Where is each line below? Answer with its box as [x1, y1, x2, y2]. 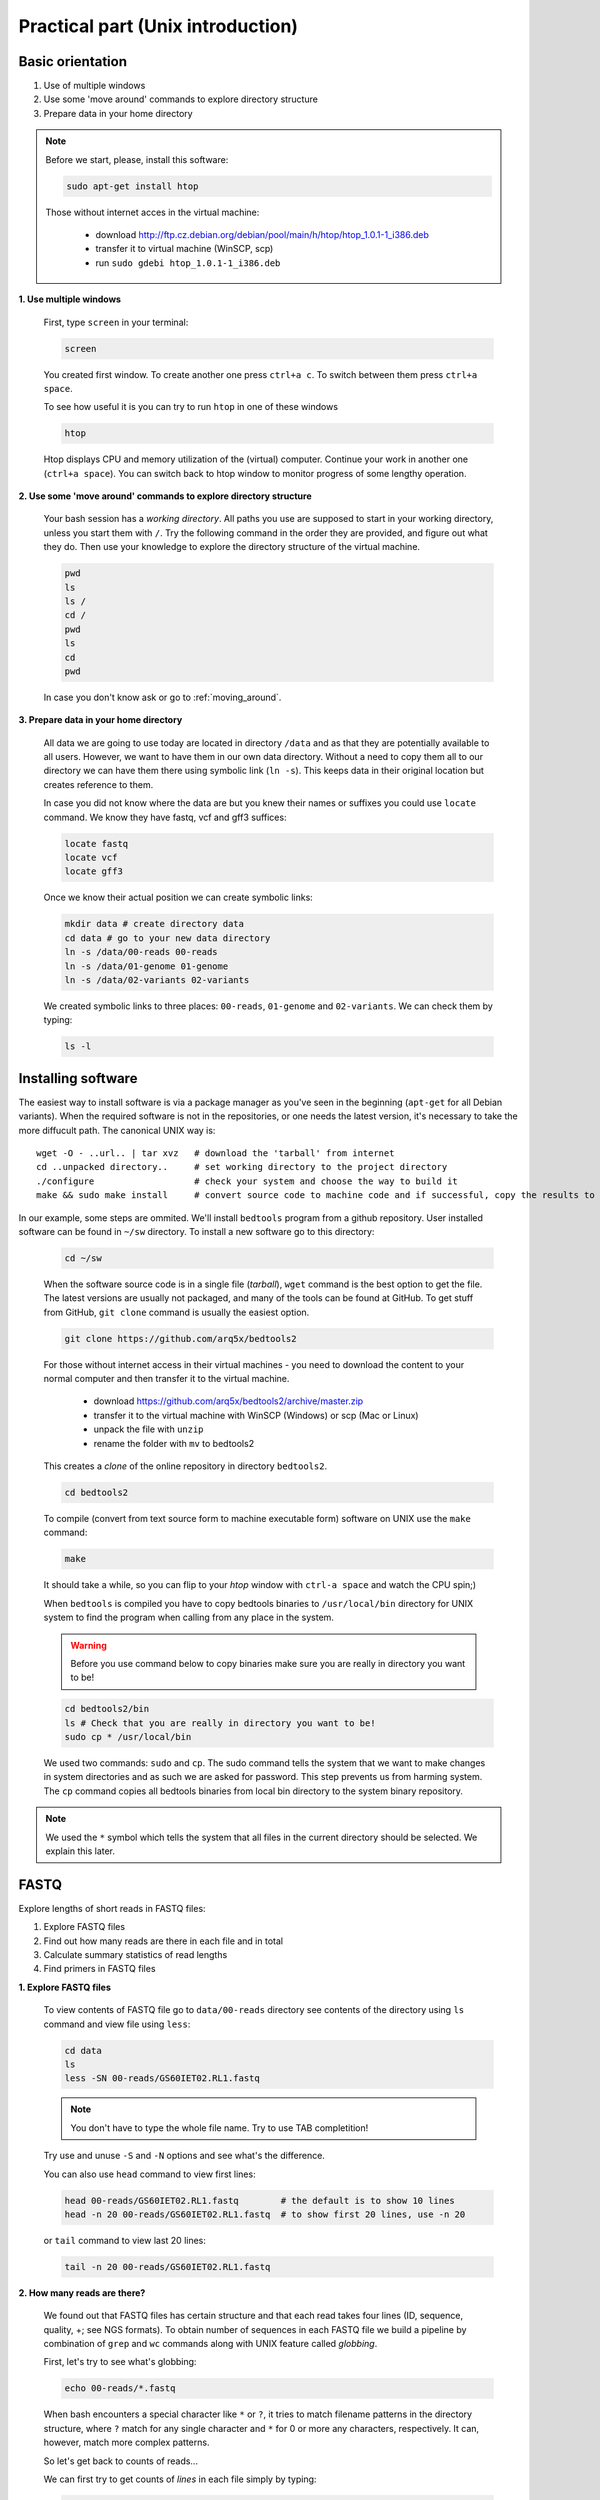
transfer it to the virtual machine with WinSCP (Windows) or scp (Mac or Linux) [93, 1409, 419, 1421]
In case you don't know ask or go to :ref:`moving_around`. [43, 691, 282, 703]
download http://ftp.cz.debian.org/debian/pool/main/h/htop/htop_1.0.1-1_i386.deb [95, 228, 429, 240]
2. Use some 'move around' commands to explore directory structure [18, 490, 312, 502]
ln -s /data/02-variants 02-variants [64, 974, 250, 985]
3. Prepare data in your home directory [18, 714, 183, 726]
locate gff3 [64, 866, 124, 877]
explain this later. [45, 1845, 115, 1857]
